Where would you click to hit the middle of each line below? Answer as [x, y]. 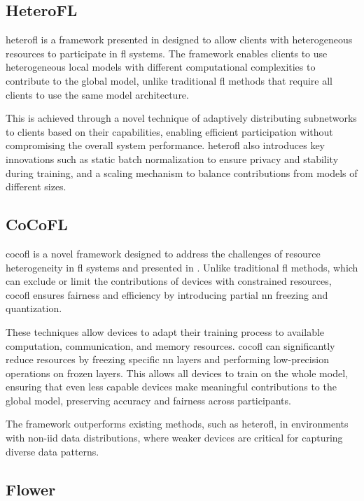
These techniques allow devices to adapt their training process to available [165, 331]
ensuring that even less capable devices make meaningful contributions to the [171, 387]
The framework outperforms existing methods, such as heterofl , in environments [177, 424]
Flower [31, 489]
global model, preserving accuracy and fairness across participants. [148, 400]
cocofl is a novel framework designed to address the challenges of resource [163, 253]
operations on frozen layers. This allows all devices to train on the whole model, [177, 373]
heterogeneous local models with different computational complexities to [161, 67]
